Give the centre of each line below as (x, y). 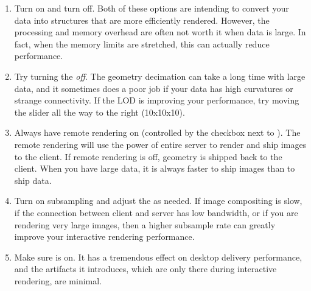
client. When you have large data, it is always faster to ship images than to (155, 168)
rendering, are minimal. (58, 280)
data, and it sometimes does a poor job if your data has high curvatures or (154, 88)
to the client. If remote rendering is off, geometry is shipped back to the (148, 156)
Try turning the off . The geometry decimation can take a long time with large (160, 76)
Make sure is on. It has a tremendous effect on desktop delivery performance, (158, 257)
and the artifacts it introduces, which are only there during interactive (145, 269)
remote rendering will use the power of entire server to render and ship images (160, 144)
